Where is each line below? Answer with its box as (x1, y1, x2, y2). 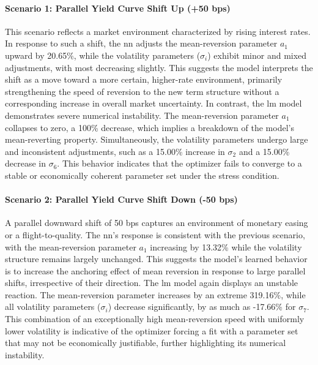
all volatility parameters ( (5, 300, 101, 313)
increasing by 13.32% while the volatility (150, 240, 302, 253)
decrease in (5, 157, 46, 170)
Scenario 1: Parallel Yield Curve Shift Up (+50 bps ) (5, 1, 231, 14)
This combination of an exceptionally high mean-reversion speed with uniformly (5, 312, 305, 325)
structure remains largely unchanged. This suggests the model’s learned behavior (5, 252, 308, 265)
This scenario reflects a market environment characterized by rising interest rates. (5, 24, 311, 37)
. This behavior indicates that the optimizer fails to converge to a (57, 157, 302, 170)
